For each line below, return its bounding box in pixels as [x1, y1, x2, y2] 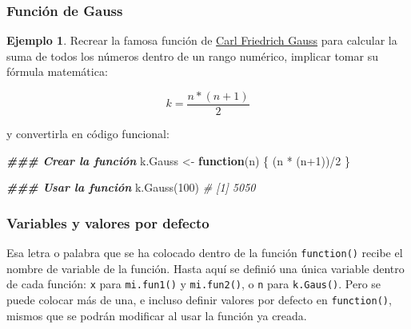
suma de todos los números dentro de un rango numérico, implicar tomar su [6, 47, 378, 64]
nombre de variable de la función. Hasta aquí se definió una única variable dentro [6, 260, 405, 276]
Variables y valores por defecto [6, 212, 209, 232]
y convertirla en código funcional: [6, 125, 170, 142]
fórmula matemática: [6, 63, 108, 80]
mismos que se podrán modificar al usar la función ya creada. [6, 307, 307, 323]
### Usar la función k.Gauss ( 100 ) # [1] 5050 [6, 179, 256, 196]
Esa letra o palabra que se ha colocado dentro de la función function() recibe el [6, 244, 403, 261]
